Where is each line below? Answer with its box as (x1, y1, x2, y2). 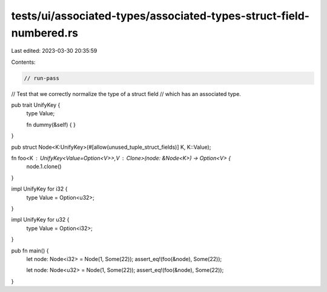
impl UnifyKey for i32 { (11, 185, 68, 192)
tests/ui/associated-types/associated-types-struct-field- (11, 9, 310, 22)
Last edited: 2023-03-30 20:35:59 (11, 47, 97, 55)
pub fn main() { (11, 246, 49, 254)
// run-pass (24, 75, 60, 81)
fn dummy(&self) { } (26, 121, 76, 128)
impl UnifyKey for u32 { (11, 216, 70, 223)
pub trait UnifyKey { (11, 101, 61, 109)
